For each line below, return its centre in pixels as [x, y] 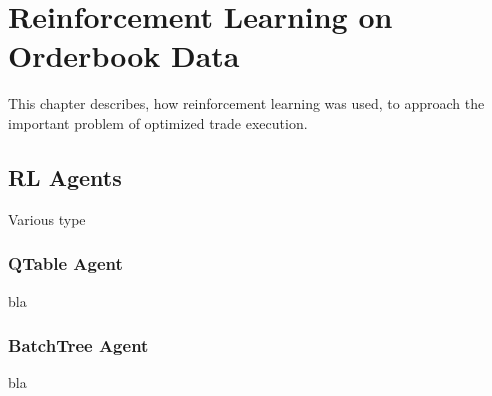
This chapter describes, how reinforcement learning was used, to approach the [246, 103]
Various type [47, 218]
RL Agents [65, 176]
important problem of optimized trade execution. [158, 122]
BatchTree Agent [78, 345]
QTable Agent [65, 263]
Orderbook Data [124, 55]
